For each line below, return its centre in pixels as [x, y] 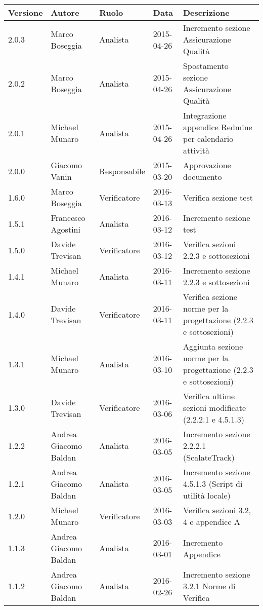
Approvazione [207, 165]
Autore [65, 12]
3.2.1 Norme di [209, 586]
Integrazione [205, 115]
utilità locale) [207, 495]
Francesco [68, 218]
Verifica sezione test [218, 197]
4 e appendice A [211, 522]
